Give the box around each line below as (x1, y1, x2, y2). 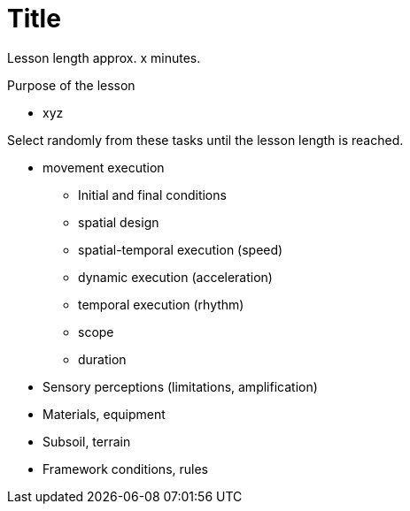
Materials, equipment (43, 406, 166, 422)
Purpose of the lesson (7, 77, 135, 93)
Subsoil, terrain (43, 433, 131, 449)
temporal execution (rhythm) (78, 296, 244, 312)
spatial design (78, 214, 159, 230)
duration (78, 351, 127, 367)
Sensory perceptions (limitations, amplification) (43, 378, 318, 394)
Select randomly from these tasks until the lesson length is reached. (7, 132, 404, 148)
